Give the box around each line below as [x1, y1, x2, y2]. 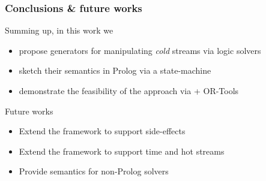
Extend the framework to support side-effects [19, 125, 186, 137]
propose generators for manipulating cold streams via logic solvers [19, 44, 261, 56]
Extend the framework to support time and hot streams [19, 144, 225, 157]
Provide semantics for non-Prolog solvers [19, 165, 169, 177]
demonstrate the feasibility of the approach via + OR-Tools [19, 85, 239, 96]
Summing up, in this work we [5, 24, 113, 37]
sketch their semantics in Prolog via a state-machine [19, 64, 211, 77]
